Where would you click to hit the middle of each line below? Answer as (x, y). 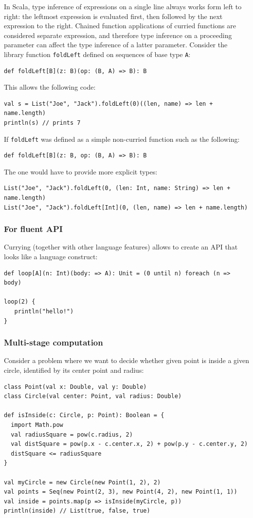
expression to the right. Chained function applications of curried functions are (120, 26)
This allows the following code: (50, 87)
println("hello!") (44, 311)
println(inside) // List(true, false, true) (77, 511)
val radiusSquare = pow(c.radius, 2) (72, 434)
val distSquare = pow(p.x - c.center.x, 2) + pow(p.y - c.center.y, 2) (129, 444)
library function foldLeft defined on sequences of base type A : (97, 54)
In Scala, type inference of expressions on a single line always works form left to (123, 6)
